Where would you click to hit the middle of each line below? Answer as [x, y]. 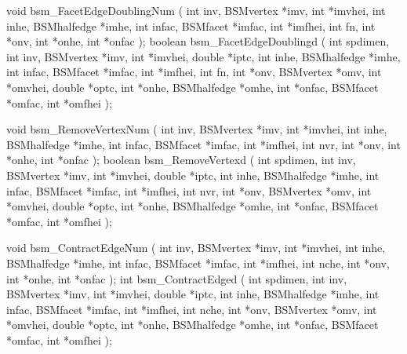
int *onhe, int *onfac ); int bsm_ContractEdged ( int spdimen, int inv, [177, 278]
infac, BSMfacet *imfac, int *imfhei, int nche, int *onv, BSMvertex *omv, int [192, 309]
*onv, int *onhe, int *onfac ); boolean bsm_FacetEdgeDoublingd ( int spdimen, [198, 41]
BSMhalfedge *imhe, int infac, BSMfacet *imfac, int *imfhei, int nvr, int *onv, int [203, 144]
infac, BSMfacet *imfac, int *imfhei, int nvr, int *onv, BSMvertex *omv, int [189, 190]
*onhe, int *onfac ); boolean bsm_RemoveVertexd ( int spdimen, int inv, [181, 160]
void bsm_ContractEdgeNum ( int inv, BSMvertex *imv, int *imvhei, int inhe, [196, 248]
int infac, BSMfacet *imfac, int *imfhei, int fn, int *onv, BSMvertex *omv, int [194, 72]
